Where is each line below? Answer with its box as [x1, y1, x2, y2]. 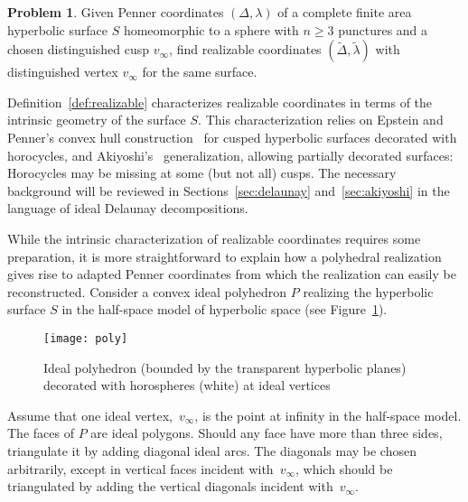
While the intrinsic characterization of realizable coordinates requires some [7, 228, 421, 247]
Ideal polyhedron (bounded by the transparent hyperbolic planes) [43, 358, 407, 376]
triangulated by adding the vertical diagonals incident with [7, 477, 333, 496]
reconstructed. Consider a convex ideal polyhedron [7, 282, 287, 301]
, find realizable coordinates [169, 40, 322, 59]
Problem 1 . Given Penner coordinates [7, 3, 224, 21]
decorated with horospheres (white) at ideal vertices [43, 376, 331, 395]
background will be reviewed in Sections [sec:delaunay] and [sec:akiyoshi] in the [7, 181, 450, 200]
